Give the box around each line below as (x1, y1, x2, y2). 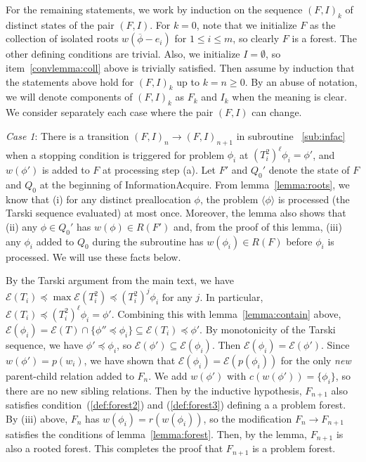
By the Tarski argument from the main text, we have (6, 273, 235, 288)
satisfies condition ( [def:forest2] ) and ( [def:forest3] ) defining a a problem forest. (6, 397, 346, 412)
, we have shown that (84, 352, 176, 367)
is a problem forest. (252, 441, 336, 456)
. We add (148, 368, 188, 383)
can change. (251, 105, 302, 120)
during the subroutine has (92, 233, 204, 248)
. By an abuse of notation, (244, 74, 358, 89)
